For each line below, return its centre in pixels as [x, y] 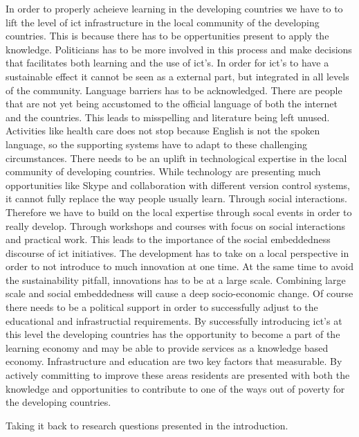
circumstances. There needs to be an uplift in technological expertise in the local [176, 158]
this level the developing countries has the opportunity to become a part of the [173, 334]
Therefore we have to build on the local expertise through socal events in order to [179, 212]
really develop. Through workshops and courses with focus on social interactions [176, 225]
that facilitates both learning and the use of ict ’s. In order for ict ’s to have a [167, 63]
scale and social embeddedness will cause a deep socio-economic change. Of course [179, 293]
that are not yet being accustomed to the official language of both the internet [172, 104]
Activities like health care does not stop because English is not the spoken [163, 131]
